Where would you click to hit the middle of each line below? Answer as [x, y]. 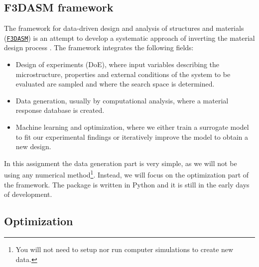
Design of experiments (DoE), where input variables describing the [118, 64]
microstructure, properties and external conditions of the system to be [123, 74]
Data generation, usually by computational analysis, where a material [122, 100]
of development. [28, 194]
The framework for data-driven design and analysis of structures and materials [124, 28]
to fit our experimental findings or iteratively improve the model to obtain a [132, 136]
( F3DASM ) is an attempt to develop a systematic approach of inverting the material [129, 38]
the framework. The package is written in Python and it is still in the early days [127, 184]
